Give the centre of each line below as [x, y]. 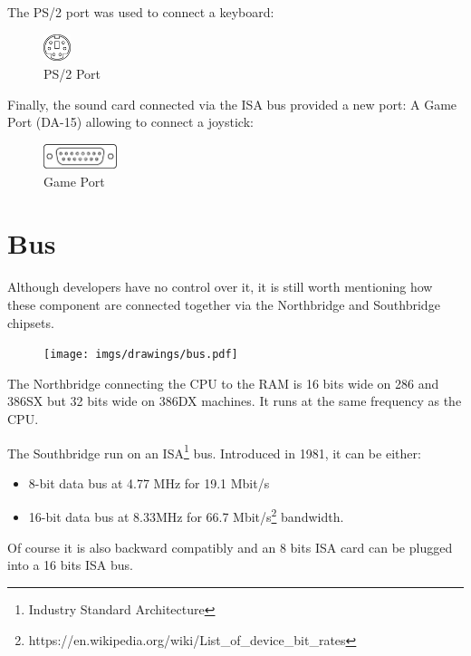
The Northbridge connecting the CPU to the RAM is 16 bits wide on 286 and [223, 383]
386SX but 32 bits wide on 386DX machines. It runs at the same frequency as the [235, 401]
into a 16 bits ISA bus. [70, 565]
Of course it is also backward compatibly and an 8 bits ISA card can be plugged [230, 547]
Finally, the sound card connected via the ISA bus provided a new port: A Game [232, 104]
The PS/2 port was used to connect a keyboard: [141, 12]
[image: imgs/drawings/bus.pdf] [141, 355]
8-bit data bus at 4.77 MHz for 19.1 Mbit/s [149, 482]
